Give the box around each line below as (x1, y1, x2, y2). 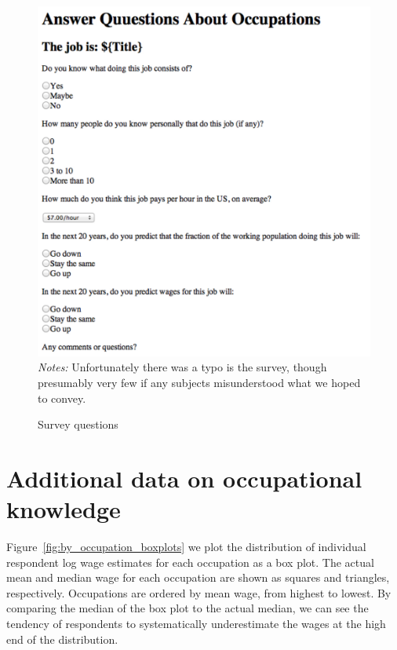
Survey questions (38, 416, 118, 433)
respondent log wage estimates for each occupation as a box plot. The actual (6, 553, 374, 570)
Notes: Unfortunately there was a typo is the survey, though (38, 359, 327, 375)
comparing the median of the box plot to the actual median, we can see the (6, 600, 369, 616)
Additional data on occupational (6, 462, 362, 494)
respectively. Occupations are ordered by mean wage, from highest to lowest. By (6, 584, 392, 601)
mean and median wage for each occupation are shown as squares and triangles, (6, 569, 390, 586)
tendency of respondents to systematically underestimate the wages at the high (6, 615, 386, 632)
